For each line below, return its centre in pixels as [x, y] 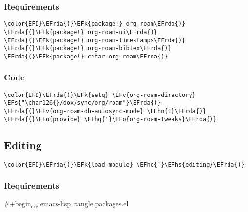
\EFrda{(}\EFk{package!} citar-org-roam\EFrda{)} [86, 56]
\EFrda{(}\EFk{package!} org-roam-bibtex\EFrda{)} [88, 48]
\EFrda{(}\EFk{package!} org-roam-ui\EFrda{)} [81, 32]
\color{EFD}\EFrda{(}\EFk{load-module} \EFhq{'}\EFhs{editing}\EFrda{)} [124, 164]
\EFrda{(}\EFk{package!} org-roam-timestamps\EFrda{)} [95, 40]
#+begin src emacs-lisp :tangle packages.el [66, 204]
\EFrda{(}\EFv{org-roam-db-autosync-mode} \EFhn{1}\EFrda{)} [105, 111]
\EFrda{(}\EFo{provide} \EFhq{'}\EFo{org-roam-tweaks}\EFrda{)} [110, 119]
